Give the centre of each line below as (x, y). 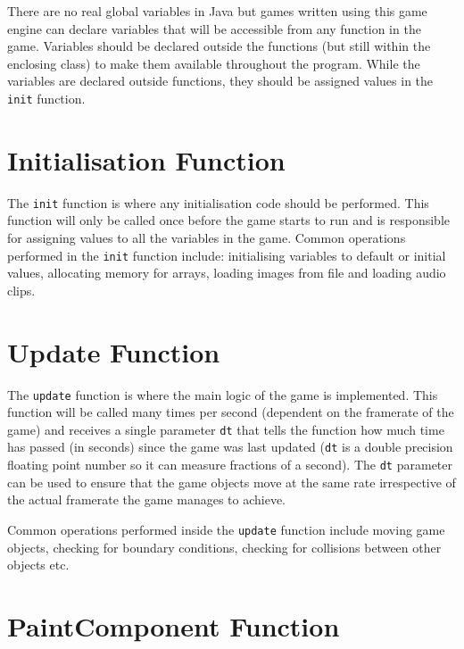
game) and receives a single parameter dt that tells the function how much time (226, 429)
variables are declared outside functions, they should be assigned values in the (220, 81)
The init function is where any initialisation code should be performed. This (218, 202)
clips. (21, 290)
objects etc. (38, 565)
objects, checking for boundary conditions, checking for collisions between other (224, 547)
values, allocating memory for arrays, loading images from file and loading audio (227, 273)
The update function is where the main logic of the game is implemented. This (223, 394)
